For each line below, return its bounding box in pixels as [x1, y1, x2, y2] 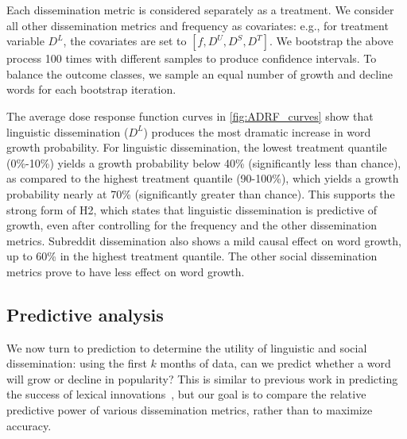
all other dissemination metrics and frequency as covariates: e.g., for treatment [6, 17, 389, 33]
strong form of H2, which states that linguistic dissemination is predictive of [6, 201, 378, 218]
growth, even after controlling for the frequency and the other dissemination [6, 217, 377, 233]
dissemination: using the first [6, 355, 147, 372]
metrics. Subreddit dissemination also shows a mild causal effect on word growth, [6, 232, 401, 248]
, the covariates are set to [63, 33, 187, 49]
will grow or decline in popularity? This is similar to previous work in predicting [6, 370, 398, 387]
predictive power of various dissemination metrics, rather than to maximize [6, 402, 373, 418]
